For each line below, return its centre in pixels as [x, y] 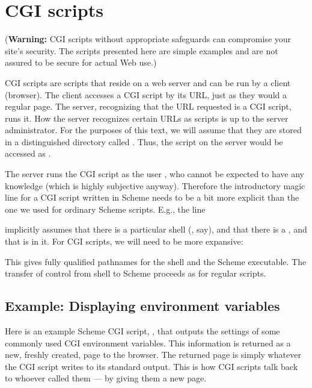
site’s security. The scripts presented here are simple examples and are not [142, 50]
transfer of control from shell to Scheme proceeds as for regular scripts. [136, 273]
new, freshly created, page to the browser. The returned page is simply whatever [153, 355]
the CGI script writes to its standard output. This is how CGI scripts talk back [151, 366]
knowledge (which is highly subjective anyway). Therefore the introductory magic [155, 185]
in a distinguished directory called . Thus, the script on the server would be [144, 141]
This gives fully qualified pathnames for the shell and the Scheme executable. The [156, 261]
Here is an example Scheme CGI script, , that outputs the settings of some [142, 331]
